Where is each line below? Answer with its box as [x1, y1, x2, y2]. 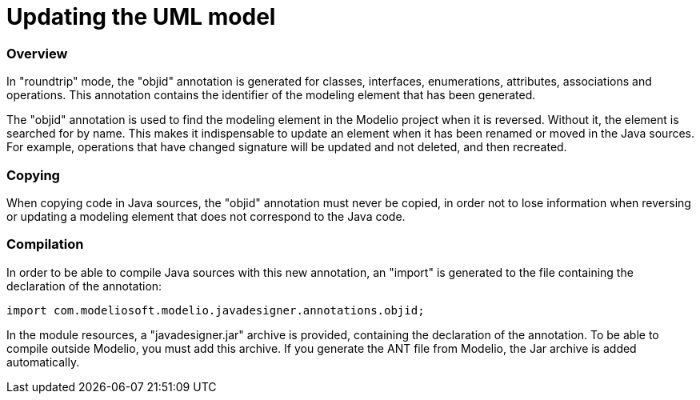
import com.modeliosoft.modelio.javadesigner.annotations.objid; [6, 303, 425, 317]
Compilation [6, 236, 84, 253]
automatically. [6, 354, 80, 369]
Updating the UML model [6, 3, 276, 30]
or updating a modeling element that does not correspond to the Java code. [6, 209, 406, 223]
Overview [6, 45, 68, 62]
